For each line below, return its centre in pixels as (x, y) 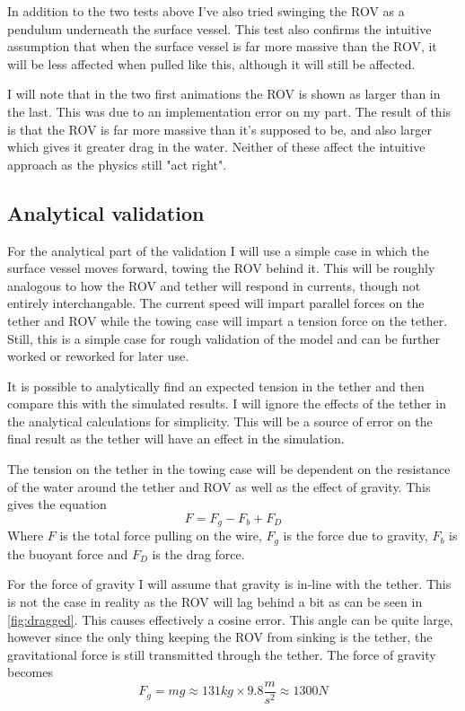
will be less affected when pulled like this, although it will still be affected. (211, 63)
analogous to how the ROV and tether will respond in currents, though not (214, 285)
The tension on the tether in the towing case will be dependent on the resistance (229, 469)
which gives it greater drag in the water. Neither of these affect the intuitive (216, 147)
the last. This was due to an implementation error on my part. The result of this (229, 111)
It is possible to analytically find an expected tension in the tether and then (216, 386)
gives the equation (57, 504)
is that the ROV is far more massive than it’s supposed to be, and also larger (220, 129)
